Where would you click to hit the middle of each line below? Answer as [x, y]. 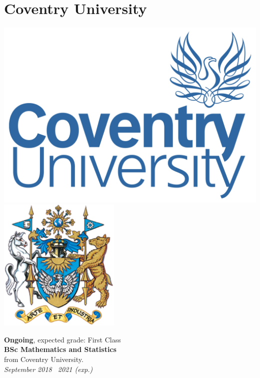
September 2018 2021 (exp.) [48, 369]
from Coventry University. [44, 359]
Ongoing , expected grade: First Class [62, 339]
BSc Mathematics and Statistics [60, 349]
